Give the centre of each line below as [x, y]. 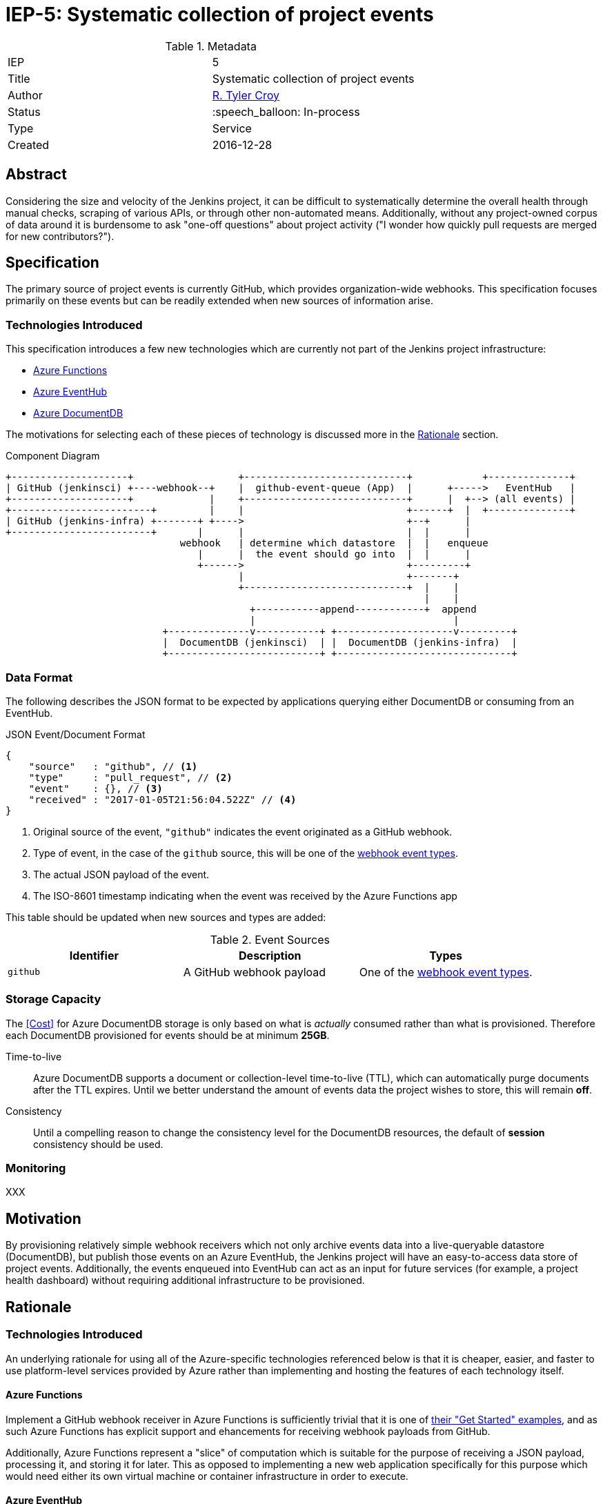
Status [24, 111]
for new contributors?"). [60, 236]
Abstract [36, 175]
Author [25, 95]
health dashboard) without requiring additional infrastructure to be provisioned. [185, 1280]
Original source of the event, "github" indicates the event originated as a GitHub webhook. [243, 831]
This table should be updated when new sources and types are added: [166, 917]
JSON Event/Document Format [76, 734]
